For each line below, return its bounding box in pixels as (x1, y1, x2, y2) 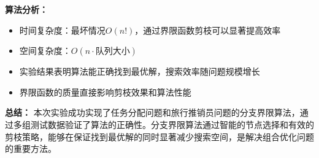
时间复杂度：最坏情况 (19, 23, 106, 36)
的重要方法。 (5, 142, 56, 155)
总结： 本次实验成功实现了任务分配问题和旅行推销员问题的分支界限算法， (5, 106, 300, 119)
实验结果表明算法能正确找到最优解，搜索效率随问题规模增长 (19, 65, 260, 78)
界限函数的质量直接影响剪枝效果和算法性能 (19, 85, 191, 98)
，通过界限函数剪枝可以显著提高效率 (134, 23, 281, 36)
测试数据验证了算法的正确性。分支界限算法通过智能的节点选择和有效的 (30, 118, 314, 130)
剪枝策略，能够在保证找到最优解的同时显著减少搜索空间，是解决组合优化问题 (5, 130, 314, 143)
